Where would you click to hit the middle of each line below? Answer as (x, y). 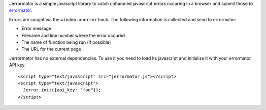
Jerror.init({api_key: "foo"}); (62, 90)
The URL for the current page (51, 49)
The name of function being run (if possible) (66, 42)
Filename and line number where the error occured (73, 35)
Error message (36, 28)
